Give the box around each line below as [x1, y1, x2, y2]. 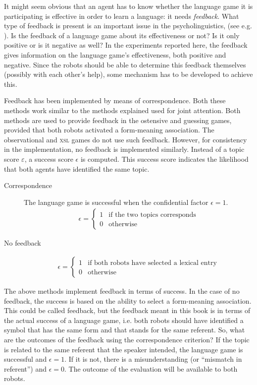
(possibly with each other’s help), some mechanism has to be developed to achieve [4, 69, 253, 79]
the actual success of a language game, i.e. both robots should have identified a [4, 315, 244, 325]
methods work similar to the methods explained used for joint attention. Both [4, 105, 241, 115]
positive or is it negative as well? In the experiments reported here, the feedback [4, 40, 248, 50]
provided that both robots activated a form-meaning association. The [4, 125, 214, 135]
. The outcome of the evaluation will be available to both [64, 363, 238, 374]
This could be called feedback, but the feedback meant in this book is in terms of [4, 305, 251, 316]
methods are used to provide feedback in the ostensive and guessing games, [4, 115, 232, 125]
